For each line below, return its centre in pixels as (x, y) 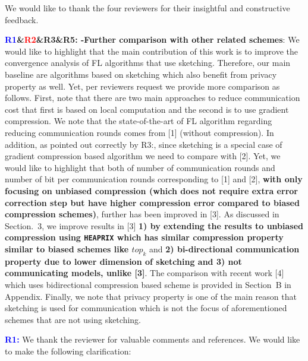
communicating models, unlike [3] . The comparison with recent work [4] (144, 273)
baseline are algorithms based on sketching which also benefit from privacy (141, 74)
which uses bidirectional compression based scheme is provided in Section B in (148, 284)
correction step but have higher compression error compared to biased (152, 202)
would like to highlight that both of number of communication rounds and (140, 167)
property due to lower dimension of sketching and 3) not (123, 261)
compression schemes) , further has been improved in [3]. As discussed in (142, 214)
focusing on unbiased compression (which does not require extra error (151, 190)
